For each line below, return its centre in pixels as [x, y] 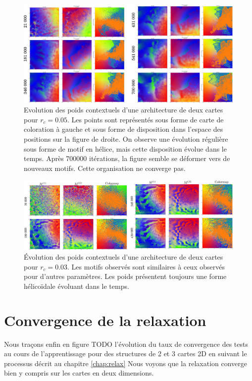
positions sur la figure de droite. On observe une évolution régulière [126, 138]
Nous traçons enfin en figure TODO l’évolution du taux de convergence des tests [126, 344]
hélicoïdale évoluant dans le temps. [76, 286]
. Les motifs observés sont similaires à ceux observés [146, 266]
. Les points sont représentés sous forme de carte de [146, 119]
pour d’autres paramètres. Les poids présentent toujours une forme [125, 276]
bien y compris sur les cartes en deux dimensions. [79, 373]
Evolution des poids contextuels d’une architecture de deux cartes [124, 110]
